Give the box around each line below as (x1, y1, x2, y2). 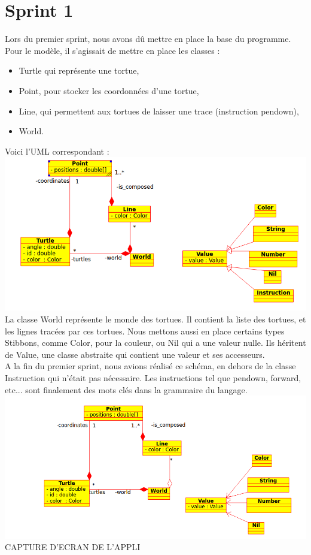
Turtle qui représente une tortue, (19, 64, 139, 77)
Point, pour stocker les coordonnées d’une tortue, (19, 84, 199, 96)
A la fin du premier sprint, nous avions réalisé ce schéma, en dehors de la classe (5, 360, 296, 372)
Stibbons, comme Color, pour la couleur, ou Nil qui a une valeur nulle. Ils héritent (5, 336, 306, 349)
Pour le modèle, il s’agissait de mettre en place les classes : (5, 44, 220, 56)
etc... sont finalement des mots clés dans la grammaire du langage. (5, 383, 248, 396)
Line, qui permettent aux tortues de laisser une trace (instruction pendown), (19, 104, 299, 117)
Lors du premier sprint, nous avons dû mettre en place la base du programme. (5, 32, 291, 45)
